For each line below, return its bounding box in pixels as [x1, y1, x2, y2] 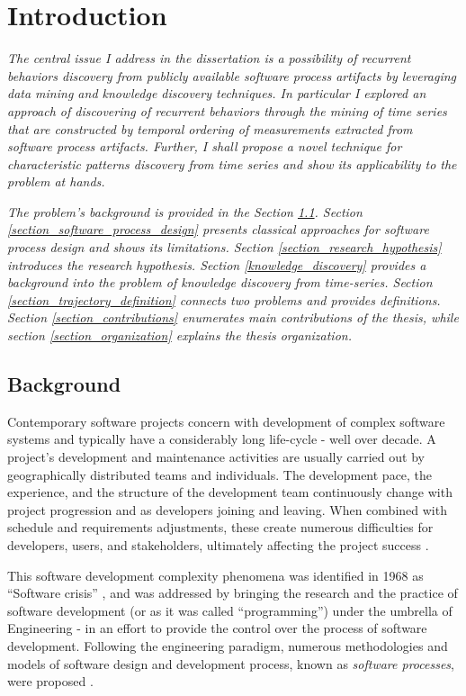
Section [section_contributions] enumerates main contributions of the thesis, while [7, 308, 459, 327]
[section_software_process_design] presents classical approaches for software [7, 220, 429, 239]
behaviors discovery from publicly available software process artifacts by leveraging [7, 66, 457, 85]
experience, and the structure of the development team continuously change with [7, 483, 453, 502]
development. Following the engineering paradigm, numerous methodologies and [7, 636, 448, 655]
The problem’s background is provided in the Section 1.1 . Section [7, 202, 363, 221]
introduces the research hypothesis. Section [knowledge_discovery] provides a [7, 255, 426, 274]
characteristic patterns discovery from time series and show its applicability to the [7, 154, 457, 173]
